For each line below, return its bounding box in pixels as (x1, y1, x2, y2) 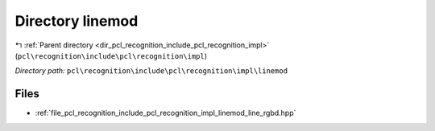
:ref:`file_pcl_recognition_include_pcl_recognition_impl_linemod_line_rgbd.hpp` (35, 108, 296, 118)
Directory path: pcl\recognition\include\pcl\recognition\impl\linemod (14, 66, 288, 76)
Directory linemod (14, 12, 139, 30)
